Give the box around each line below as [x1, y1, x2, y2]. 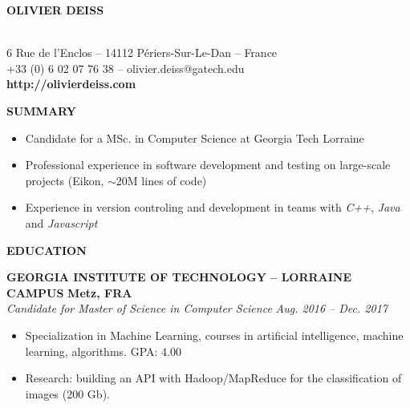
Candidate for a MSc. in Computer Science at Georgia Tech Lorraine [25, 129, 364, 146]
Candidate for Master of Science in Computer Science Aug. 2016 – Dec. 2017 [6, 300, 388, 317]
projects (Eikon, [25, 172, 104, 188]
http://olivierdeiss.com [6, 75, 136, 92]
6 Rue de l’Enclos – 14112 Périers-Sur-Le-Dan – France [6, 44, 278, 61]
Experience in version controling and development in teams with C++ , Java [25, 199, 400, 216]
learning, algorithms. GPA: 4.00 [25, 342, 181, 359]
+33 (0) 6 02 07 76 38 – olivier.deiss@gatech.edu [6, 59, 245, 76]
